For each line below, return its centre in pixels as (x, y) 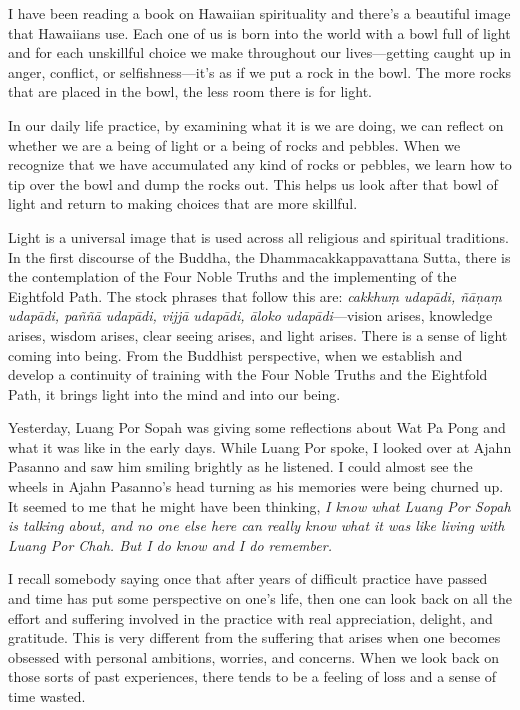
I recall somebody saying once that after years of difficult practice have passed (248, 578)
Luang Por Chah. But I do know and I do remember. (170, 544)
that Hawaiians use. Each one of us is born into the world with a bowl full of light (259, 32)
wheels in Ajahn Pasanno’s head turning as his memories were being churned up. (256, 486)
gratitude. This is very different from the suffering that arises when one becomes (254, 637)
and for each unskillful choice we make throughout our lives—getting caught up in (260, 52)
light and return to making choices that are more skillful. (183, 203)
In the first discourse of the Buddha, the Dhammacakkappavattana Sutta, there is (259, 256)
